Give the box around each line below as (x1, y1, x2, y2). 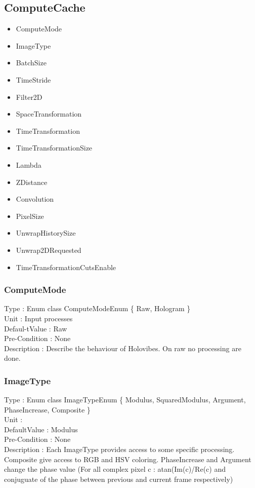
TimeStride (16, 74, 51, 85)
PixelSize (16, 210, 44, 221)
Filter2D (16, 91, 42, 102)
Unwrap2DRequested (16, 244, 81, 255)
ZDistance (16, 176, 48, 187)
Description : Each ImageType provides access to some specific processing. (4, 444, 235, 455)
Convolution (16, 194, 54, 204)
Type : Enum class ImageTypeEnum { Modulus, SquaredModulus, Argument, (4, 394, 246, 405)
